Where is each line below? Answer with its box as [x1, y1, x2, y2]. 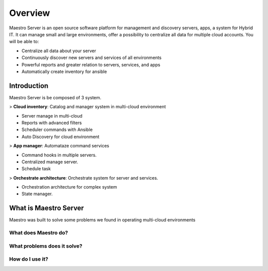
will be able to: [9, 39, 39, 45]
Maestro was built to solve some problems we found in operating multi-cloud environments [9, 217, 196, 223]
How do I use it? [9, 256, 49, 263]
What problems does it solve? [9, 242, 83, 249]
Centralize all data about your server [21, 48, 96, 54]
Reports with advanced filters [21, 120, 82, 126]
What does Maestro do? [9, 229, 68, 236]
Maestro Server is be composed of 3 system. [9, 94, 102, 100]
